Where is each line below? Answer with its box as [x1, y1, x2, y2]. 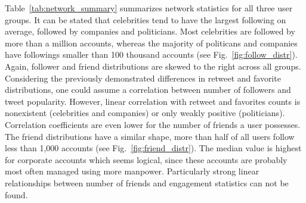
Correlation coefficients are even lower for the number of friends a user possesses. [5, 118, 301, 130]
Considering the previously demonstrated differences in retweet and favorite [5, 71, 281, 84]
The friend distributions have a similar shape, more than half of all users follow [5, 130, 295, 142]
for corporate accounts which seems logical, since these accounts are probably [5, 153, 288, 165]
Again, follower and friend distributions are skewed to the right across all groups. [5, 60, 301, 72]
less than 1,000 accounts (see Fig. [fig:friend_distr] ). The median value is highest [5, 142, 302, 154]
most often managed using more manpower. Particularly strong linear [5, 165, 259, 177]
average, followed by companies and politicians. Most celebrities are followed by [5, 25, 295, 38]
